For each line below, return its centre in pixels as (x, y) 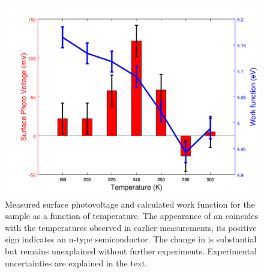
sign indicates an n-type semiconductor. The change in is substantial (131, 239)
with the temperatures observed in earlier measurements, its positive (131, 227)
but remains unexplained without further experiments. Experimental (131, 250)
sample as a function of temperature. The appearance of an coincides (132, 216)
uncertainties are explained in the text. (76, 262)
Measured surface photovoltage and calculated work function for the (130, 204)
